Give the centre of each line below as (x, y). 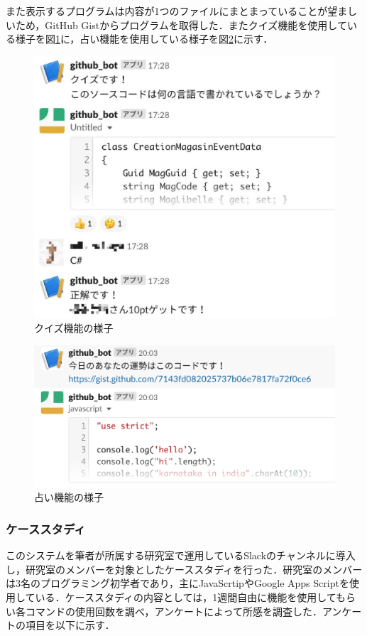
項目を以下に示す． (70, 625)
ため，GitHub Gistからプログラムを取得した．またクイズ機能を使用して (181, 25)
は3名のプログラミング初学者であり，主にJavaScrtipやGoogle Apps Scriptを (177, 583)
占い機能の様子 (69, 497)
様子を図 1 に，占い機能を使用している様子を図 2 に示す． (144, 39)
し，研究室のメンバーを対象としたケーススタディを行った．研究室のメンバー (184, 569)
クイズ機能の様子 (74, 328)
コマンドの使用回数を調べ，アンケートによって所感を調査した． (174, 611)
